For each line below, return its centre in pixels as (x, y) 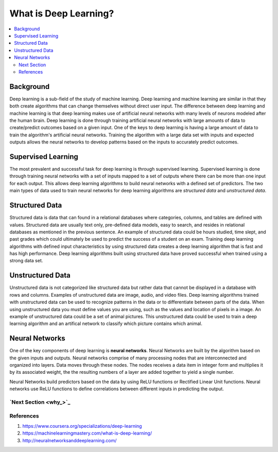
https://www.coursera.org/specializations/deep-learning (82, 426)
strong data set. (26, 261)
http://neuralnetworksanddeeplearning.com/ (69, 440)
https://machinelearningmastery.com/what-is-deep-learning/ (87, 433)
